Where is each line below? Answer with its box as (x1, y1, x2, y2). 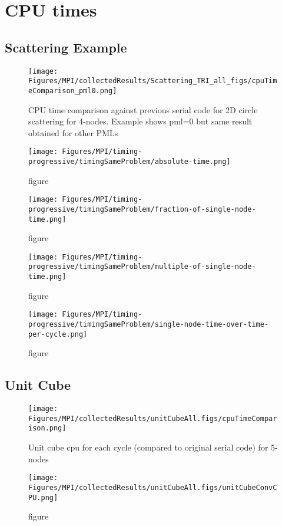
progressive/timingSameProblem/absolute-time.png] (28, 157, 231, 166)
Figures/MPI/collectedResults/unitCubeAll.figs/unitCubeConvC (28, 483, 277, 492)
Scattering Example (5, 38, 127, 56)
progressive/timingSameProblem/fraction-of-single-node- (28, 205, 256, 213)
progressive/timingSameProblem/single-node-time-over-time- (28, 320, 269, 329)
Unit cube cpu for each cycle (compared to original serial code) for (28, 441, 268, 453)
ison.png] (28, 424, 67, 433)
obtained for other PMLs (28, 126, 118, 139)
